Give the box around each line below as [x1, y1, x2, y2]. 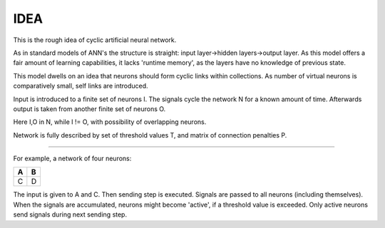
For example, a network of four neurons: [13, 154, 132, 163]
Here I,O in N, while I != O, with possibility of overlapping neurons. [13, 118, 207, 126]
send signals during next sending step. [13, 210, 128, 219]
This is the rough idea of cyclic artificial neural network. [13, 36, 177, 44]
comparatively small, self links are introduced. [13, 82, 149, 90]
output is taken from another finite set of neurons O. [13, 104, 166, 113]
